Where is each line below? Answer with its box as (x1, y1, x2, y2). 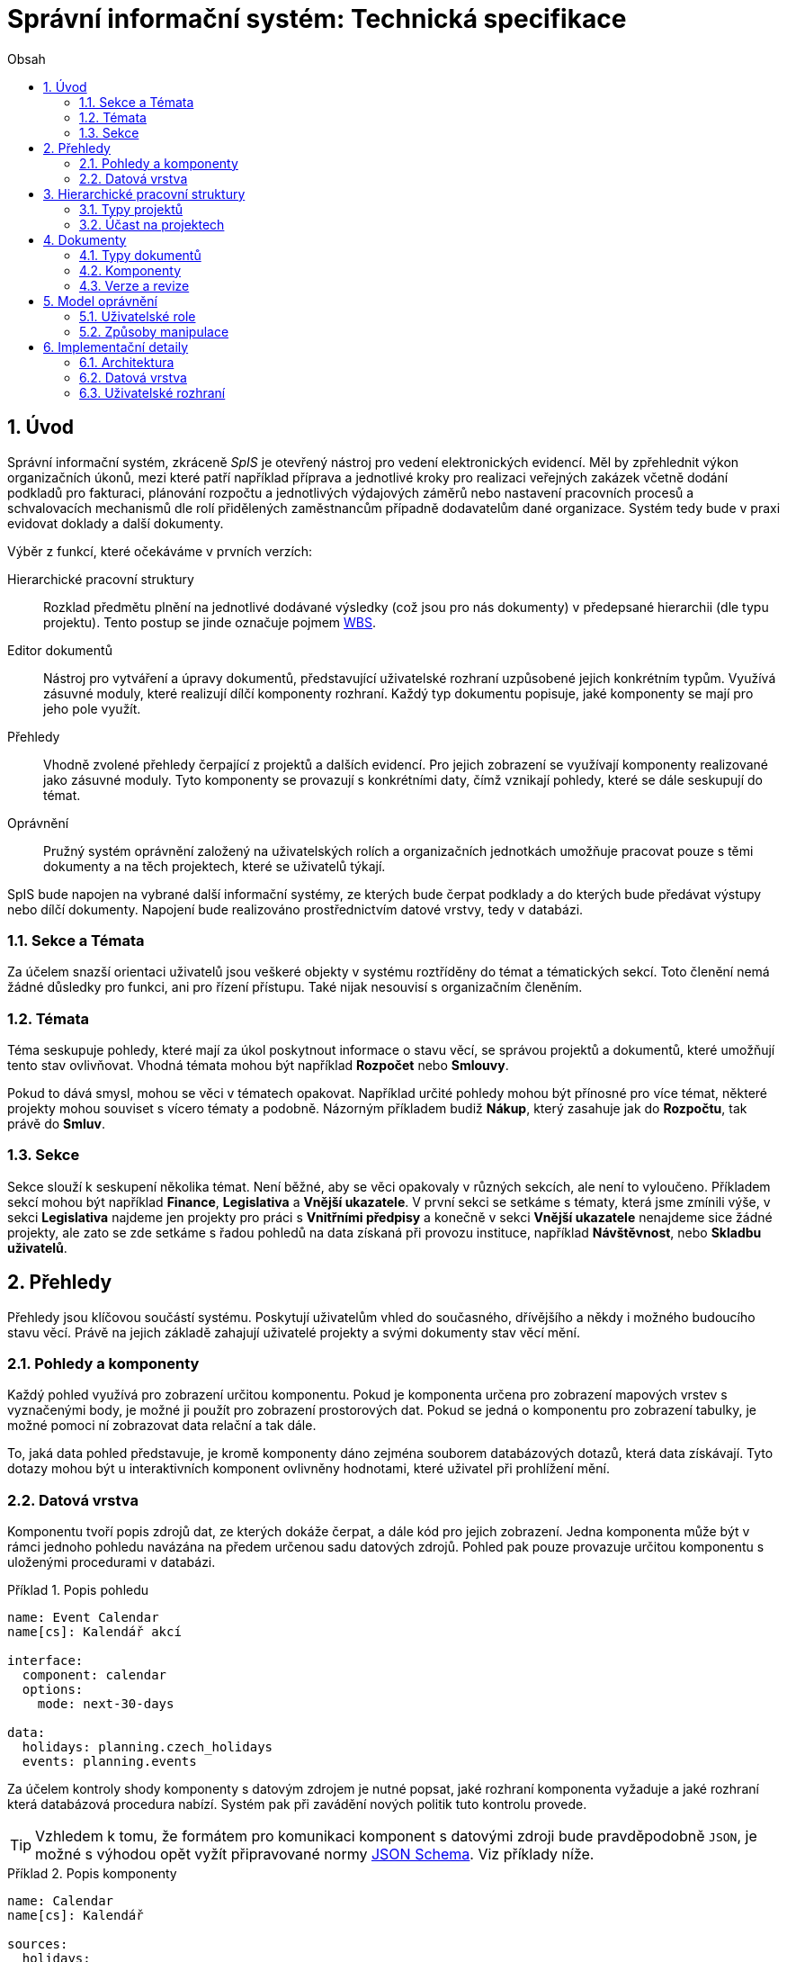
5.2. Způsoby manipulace (79, 323, 229, 339)
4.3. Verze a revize (79, 277, 190, 293)
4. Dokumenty (43, 231, 127, 247)
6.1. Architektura (79, 354, 174, 370)
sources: (7, 1937, 68, 1952)
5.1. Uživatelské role (79, 308, 196, 324)
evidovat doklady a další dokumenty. (7, 515, 224, 531)
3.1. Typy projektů (79, 201, 183, 217)
